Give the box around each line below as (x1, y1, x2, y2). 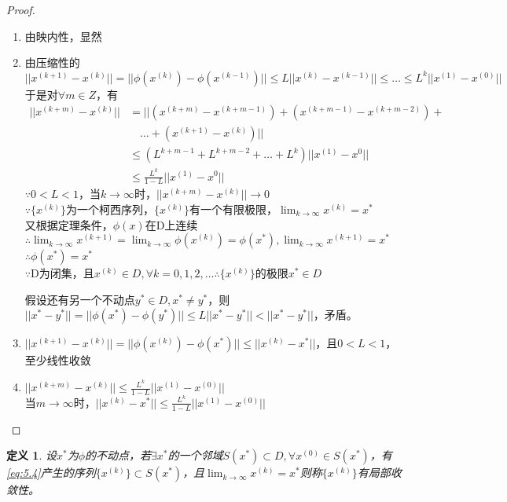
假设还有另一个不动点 (24, 291, 135, 307)
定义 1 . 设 (6, 447, 57, 464)
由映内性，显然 (24, 27, 102, 44)
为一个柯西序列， (66, 201, 155, 217)
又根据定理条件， (24, 216, 113, 233)
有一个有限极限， (189, 201, 278, 217)
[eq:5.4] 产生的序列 (6, 464, 96, 481)
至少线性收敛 (24, 352, 91, 368)
